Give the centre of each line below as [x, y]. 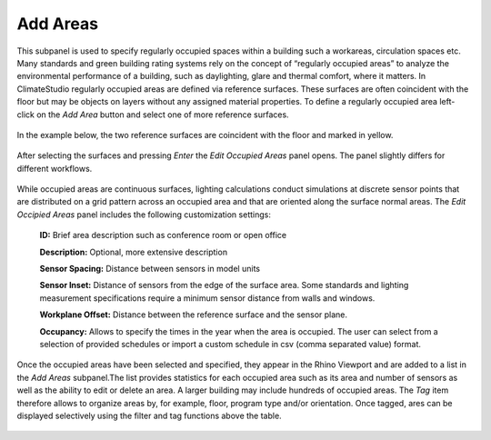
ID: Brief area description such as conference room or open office [163, 235]
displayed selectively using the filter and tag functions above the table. [149, 415]
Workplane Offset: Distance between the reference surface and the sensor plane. [194, 315]
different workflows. [55, 168]
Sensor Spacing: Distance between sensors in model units [150, 269]
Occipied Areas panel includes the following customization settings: [144, 215]
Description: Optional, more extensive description [133, 252]
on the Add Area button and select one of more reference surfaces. [163, 115]
